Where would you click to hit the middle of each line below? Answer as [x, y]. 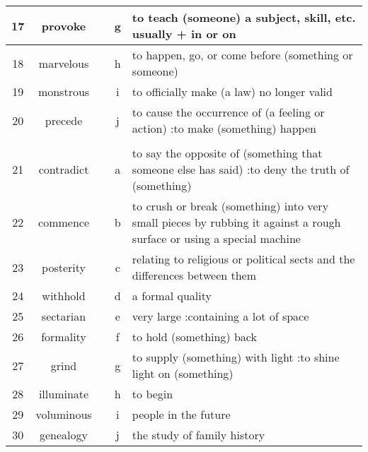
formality [64, 337]
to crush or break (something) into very [230, 206]
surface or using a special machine [216, 238]
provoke [64, 25]
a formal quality [172, 296]
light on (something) [183, 373]
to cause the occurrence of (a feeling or [228, 112]
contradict [64, 169]
